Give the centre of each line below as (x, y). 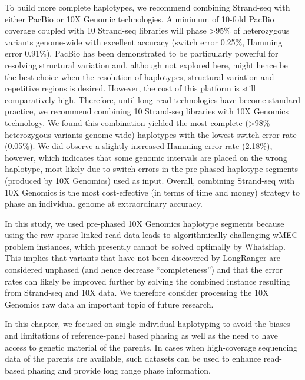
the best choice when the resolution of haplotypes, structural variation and (140, 76)
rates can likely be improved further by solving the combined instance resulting (148, 281)
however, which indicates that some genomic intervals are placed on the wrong (146, 157)
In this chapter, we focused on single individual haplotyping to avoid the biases (147, 324)
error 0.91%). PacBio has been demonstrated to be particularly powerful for (142, 53)
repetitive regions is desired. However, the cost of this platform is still (130, 88)
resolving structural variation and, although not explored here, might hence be (146, 65)
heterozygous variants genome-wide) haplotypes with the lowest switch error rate (151, 134)
